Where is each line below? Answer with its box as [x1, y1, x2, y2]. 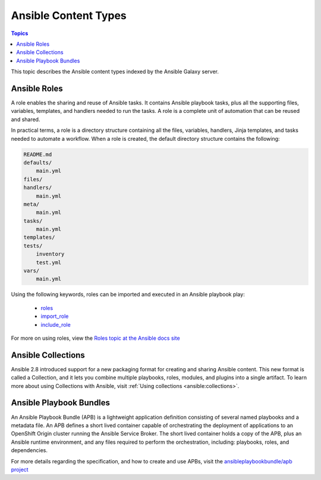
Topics [11, 30, 29, 37]
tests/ [23, 242, 43, 249]
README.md [23, 151, 52, 157]
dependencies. [11, 447, 48, 454]
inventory [36, 251, 65, 258]
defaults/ [23, 159, 52, 166]
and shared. [11, 116, 40, 123]
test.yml [36, 259, 62, 266]
